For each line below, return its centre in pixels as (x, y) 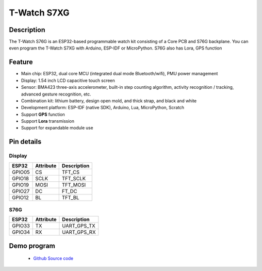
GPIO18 (20, 178)
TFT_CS (71, 172)
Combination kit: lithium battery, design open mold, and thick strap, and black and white (109, 101)
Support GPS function (43, 114)
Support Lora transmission (48, 121)
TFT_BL (71, 197)
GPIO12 (20, 197)
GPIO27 (21, 191)
